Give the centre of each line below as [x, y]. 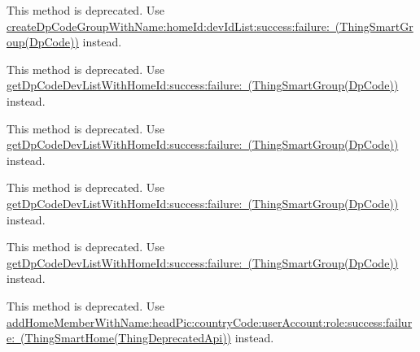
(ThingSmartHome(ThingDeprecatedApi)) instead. [147, 338]
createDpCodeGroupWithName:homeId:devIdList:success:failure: [168, 26]
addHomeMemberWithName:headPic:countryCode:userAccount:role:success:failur [210, 322]
